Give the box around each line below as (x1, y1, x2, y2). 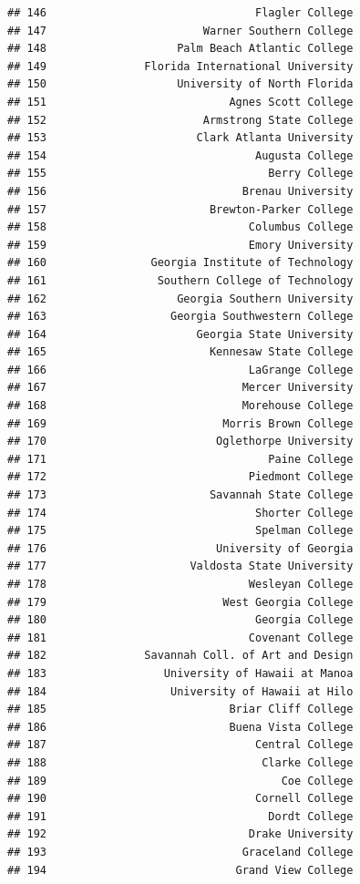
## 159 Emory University (7, 238, 354, 252)
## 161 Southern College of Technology (7, 273, 354, 287)
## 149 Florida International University (7, 59, 354, 73)
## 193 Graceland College (7, 845, 354, 858)
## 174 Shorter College (7, 506, 354, 519)
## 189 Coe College (7, 774, 354, 787)
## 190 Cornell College (7, 792, 354, 806)
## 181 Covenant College (7, 631, 354, 644)
